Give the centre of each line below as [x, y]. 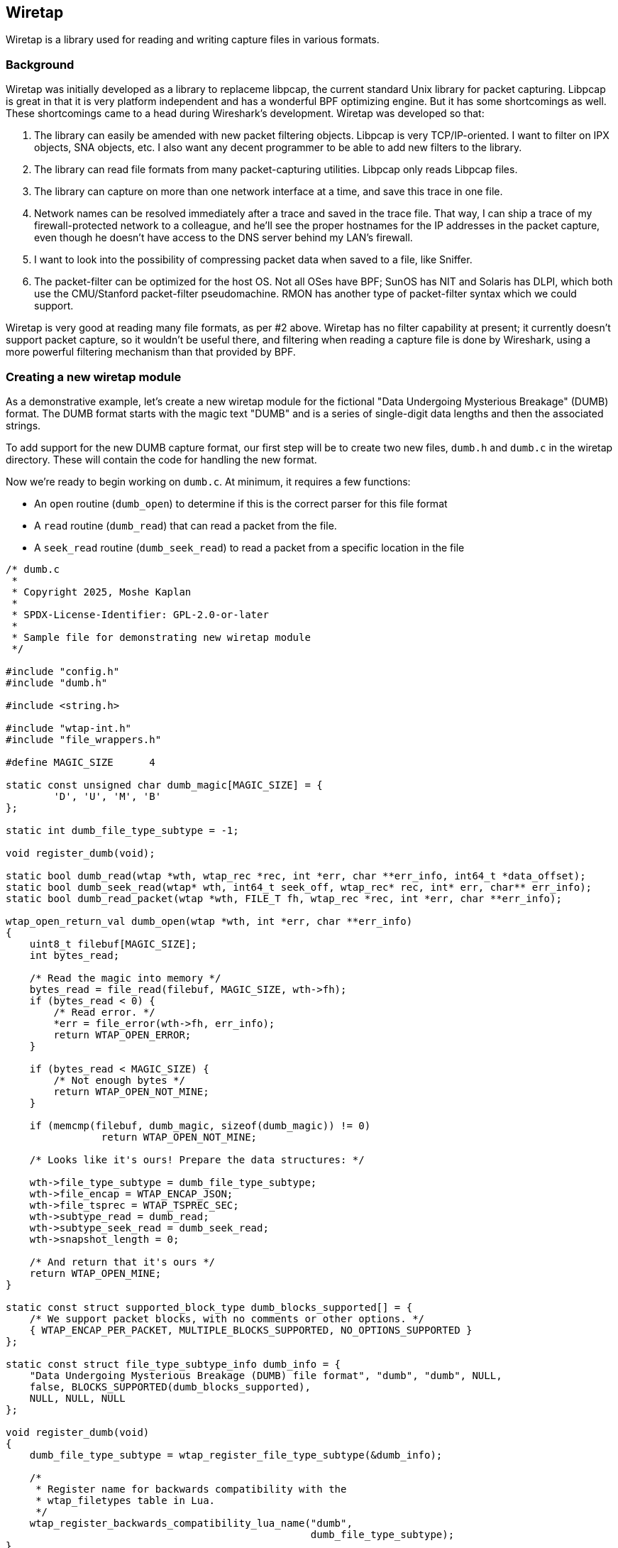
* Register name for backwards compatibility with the [191, 1489]
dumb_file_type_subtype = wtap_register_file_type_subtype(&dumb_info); [236, 1455]
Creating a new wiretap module [94, 377]
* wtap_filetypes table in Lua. [126, 1500]
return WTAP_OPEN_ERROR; [122, 1034]
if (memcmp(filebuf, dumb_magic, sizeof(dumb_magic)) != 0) [200, 1125]
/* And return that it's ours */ [122, 1262]
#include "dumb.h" [57, 682]
